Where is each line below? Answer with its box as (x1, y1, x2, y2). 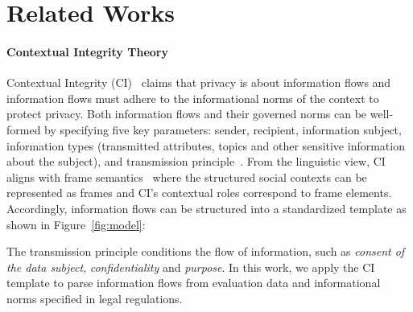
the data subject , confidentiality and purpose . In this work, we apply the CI (6, 258, 375, 275)
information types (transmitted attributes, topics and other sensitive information (6, 137, 405, 154)
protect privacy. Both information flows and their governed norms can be (6, 105, 367, 122)
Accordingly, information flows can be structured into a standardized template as (6, 199, 407, 216)
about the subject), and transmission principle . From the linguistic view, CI (6, 153, 386, 170)
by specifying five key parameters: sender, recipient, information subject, (44, 121, 402, 138)
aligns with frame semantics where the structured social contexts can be (6, 168, 367, 185)
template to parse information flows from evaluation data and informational (6, 274, 381, 291)
